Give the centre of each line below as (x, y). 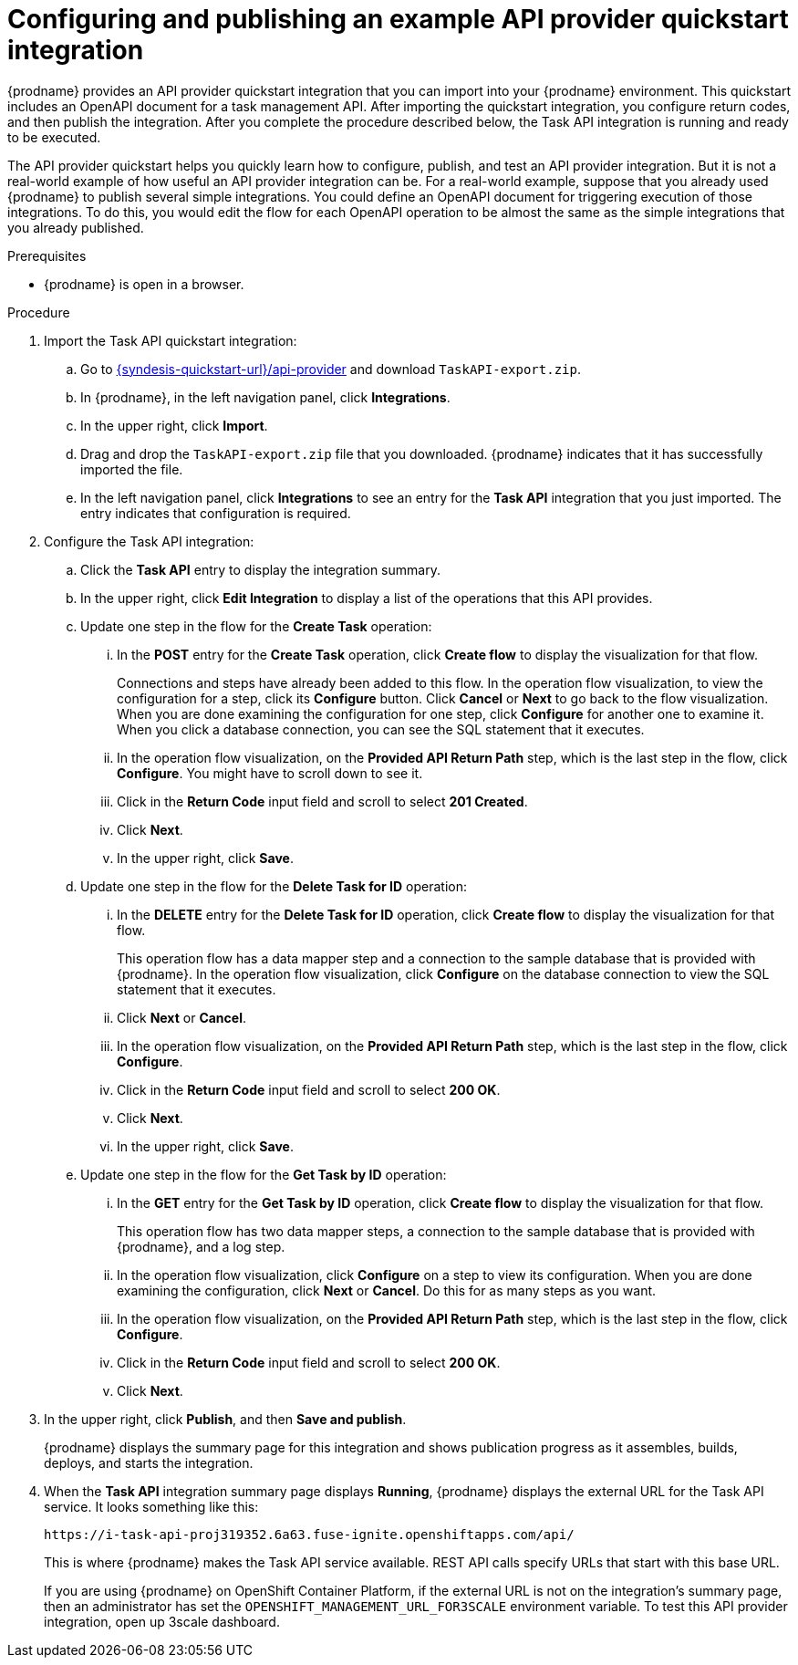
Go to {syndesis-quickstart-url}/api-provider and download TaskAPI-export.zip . (331, 369)
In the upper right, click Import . (174, 425)
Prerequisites (47, 255)
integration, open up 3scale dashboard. (162, 1621)
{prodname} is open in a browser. (144, 284)
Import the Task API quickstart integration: (171, 340)
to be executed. (54, 137)
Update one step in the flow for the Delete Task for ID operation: (274, 886)
